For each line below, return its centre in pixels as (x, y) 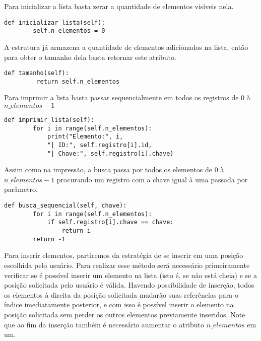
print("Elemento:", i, (85, 137)
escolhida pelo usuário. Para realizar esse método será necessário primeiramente (127, 265)
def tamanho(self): (37, 73)
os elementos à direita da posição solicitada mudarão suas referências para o (121, 294)
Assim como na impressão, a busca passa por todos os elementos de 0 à (114, 169)
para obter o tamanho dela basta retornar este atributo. (90, 57)
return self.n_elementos (78, 81)
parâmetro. (21, 189)
